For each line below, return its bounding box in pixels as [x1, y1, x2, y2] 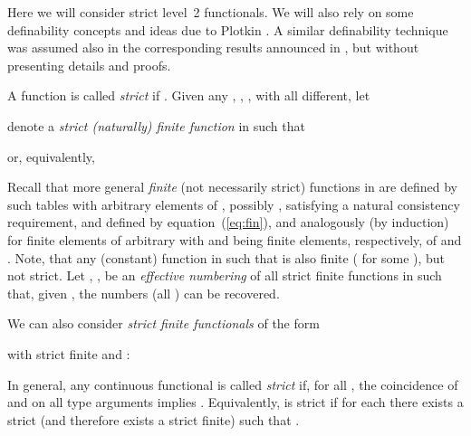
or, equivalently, [7, 147, 95, 166]
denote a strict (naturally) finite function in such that [7, 116, 305, 135]
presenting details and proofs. [7, 55, 171, 74]
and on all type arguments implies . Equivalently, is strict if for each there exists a [7, 393, 464, 412]
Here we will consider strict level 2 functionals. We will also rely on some [7, 3, 414, 21]
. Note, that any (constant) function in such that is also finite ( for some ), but [7, 248, 446, 267]
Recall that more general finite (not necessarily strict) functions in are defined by [7, 177, 457, 196]
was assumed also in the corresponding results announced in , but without [7, 38, 419, 57]
